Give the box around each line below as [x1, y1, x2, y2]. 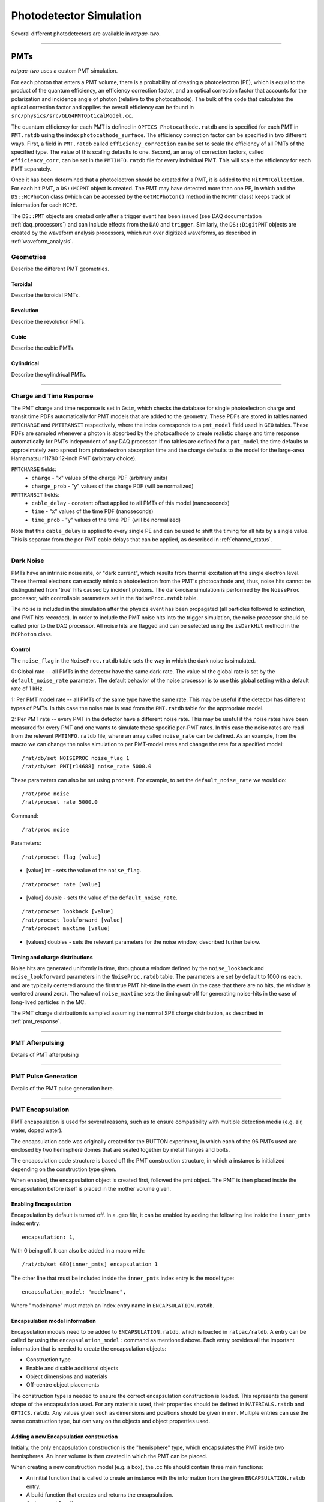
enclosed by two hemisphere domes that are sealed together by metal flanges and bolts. [11, 1146, 230, 1153]
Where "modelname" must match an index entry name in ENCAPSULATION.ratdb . [11, 1301, 215, 1309]
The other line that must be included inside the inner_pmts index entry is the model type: [11, 1274, 235, 1282]
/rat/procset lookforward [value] [22, 916, 123, 923]
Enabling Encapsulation [11, 1200, 71, 1208]
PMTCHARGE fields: [11, 466, 56, 473]
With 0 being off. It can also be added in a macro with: [11, 1247, 145, 1254]
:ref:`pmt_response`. [11, 1018, 62, 1025]
